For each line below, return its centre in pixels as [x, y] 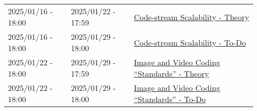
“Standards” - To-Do [170, 99]
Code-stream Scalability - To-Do [190, 42]
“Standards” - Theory [171, 73]
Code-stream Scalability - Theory [191, 17]
